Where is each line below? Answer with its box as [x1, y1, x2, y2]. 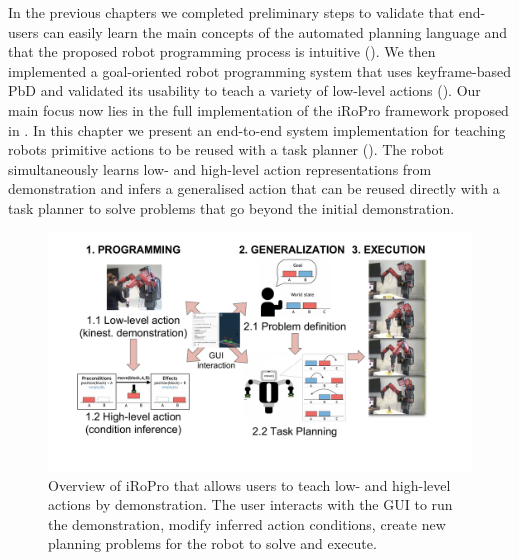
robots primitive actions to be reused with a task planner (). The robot [8, 139, 445, 160]
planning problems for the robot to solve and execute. [48, 533, 377, 554]
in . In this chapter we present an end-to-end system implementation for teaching [8, 119, 506, 140]
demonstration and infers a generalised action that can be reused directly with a [8, 178, 500, 199]
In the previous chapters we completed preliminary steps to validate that [8, 2, 455, 22]
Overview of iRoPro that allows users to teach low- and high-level [48, 474, 451, 495]
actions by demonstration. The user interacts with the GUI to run [48, 494, 453, 515]
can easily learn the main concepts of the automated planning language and [43, 21, 507, 42]
